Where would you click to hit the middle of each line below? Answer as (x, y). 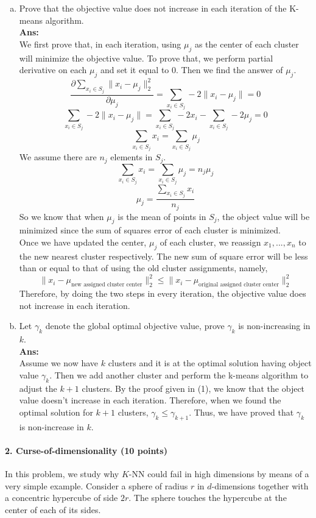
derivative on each (53, 70)
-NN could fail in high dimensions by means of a (219, 474)
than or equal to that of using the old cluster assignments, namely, (143, 268)
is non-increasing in (274, 326)
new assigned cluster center (107, 285)
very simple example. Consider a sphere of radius (97, 485)
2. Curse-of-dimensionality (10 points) (86, 450)
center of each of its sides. (53, 509)
